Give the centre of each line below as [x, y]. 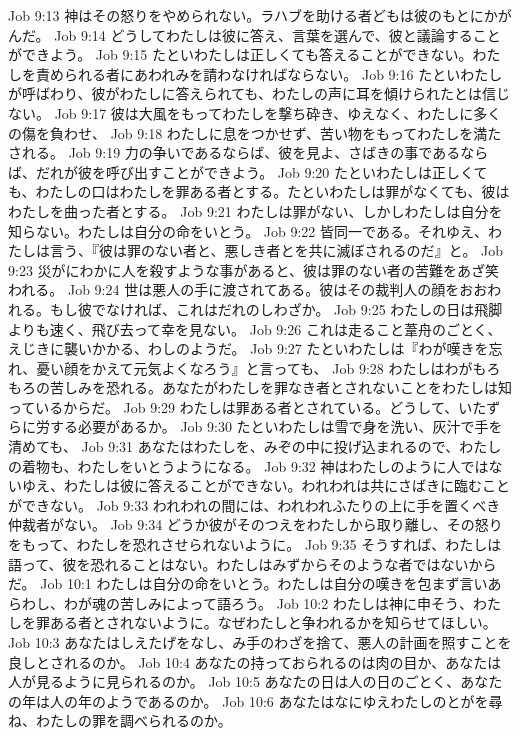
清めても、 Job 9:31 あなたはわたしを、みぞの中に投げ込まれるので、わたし [255, 446]
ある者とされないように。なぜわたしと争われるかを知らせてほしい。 [273, 622]
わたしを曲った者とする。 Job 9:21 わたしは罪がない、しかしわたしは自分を [255, 210]
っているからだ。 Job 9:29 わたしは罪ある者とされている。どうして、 [233, 406]
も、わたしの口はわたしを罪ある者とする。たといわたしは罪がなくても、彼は [259, 191]
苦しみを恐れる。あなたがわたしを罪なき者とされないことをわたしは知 [280, 387]
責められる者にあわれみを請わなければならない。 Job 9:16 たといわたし [269, 73]
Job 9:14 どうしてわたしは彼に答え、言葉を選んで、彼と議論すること [277, 34]
